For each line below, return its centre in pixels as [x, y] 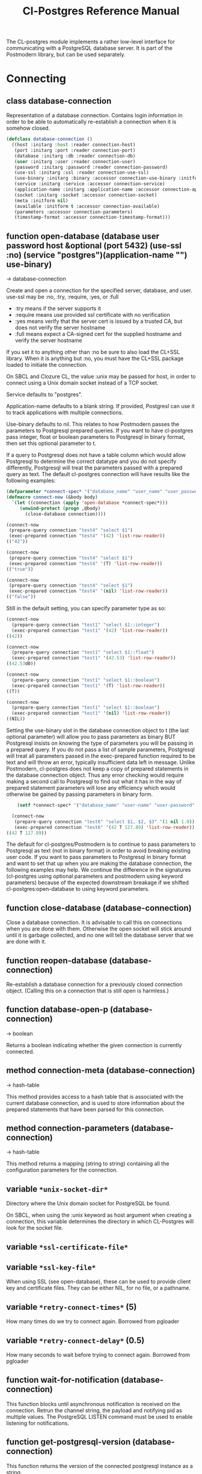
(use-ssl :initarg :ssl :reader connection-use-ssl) [81, 173]
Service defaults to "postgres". [44, 394]
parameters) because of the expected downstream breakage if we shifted [98, 882]
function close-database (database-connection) [99, 908]
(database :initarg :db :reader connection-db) [75, 156]
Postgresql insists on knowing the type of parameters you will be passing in [100, 743]
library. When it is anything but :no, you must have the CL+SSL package [95, 358]
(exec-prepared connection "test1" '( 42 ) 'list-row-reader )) [90, 630]
